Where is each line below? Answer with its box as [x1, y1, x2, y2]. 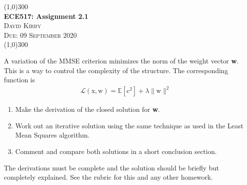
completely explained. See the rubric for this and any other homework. [4, 172, 213, 182]
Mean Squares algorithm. [15, 130, 90, 140]
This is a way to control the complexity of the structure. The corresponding [4, 65, 228, 75]
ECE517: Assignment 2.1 [4, 11, 88, 21]
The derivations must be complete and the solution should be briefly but [4, 162, 219, 172]
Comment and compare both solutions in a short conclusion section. [15, 146, 217, 156]
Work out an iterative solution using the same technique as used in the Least [15, 120, 244, 130]
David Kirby [4, 20, 41, 31]
